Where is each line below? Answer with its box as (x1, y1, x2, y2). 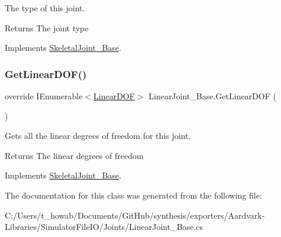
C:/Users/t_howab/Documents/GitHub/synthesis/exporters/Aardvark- (5, 209, 265, 221)
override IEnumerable (5, 90, 83, 102)
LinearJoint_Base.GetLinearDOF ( (148, 90, 276, 102)
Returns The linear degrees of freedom (5, 149, 144, 161)
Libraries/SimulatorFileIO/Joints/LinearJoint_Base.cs (5, 220, 203, 233)
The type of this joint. (5, 2, 85, 14)
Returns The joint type (5, 21, 89, 34)
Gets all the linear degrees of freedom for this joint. (5, 129, 191, 142)
